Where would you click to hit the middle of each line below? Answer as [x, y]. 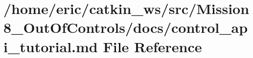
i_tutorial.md [51, 46]
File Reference [152, 46]
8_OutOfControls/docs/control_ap [126, 27]
